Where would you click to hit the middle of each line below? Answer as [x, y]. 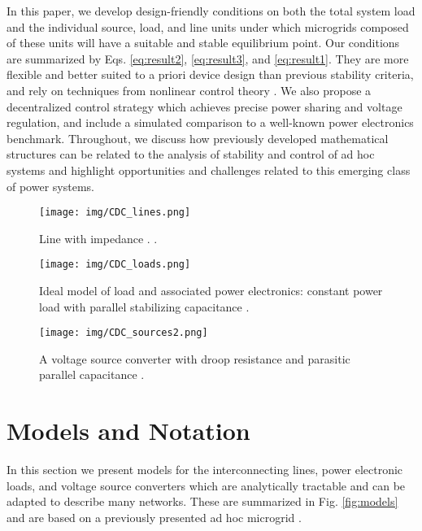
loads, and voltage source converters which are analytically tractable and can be [206, 485]
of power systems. [50, 186]
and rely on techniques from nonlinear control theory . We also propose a [189, 90]
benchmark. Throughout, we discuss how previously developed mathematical [198, 138]
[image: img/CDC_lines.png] [115, 213]
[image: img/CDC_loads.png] [115, 265]
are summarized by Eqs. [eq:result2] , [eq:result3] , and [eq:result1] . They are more [208, 58]
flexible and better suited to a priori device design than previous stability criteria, [210, 74]
